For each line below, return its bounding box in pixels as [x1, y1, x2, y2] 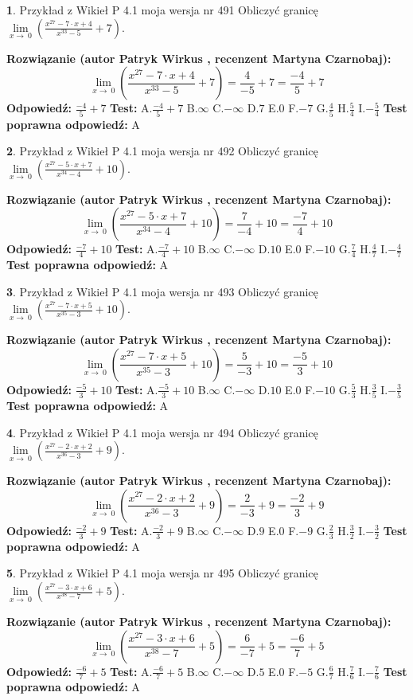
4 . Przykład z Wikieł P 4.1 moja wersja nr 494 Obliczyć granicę [6, 424, 318, 440]
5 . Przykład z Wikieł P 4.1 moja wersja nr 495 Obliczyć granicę [6, 565, 318, 581]
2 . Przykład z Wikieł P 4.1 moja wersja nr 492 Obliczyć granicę [6, 143, 318, 159]
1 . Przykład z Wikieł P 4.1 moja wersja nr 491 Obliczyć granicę [6, 2, 318, 18]
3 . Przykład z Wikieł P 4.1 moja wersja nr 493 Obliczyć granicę [6, 283, 318, 299]
